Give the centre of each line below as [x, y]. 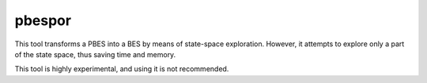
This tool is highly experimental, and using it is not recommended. [122, 69]
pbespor [43, 20]
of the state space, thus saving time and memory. [95, 54]
